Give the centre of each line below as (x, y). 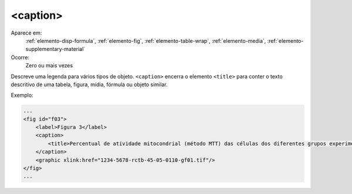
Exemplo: (22, 95)
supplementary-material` (55, 49)
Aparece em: (26, 33)
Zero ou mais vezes (49, 66)
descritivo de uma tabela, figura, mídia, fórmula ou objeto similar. (89, 84)
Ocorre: (20, 57)
